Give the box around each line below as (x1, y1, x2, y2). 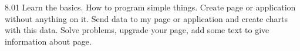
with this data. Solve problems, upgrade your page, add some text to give (5, 24, 269, 36)
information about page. (5, 35, 92, 47)
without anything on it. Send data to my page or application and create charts (5, 12, 288, 24)
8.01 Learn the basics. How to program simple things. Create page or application (5, 1, 296, 13)
